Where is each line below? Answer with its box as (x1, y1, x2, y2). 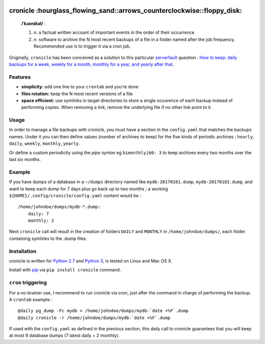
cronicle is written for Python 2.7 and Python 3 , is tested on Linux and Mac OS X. (9, 258, 173, 264)
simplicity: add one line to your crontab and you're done (21, 84, 139, 90)
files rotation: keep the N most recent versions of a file (21, 91, 133, 97)
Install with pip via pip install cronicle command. (9, 267, 121, 273)
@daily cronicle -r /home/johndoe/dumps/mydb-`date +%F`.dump (18, 315, 171, 320)
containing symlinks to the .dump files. (9, 236, 87, 241)
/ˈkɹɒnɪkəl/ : (21, 21, 46, 26)
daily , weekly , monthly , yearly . (9, 140, 80, 147)
